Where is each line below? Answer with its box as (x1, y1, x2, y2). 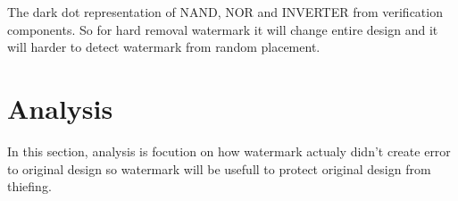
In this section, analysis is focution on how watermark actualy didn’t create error (7, 141, 451, 160)
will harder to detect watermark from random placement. (7, 38, 321, 56)
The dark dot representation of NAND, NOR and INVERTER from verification (7, 3, 443, 21)
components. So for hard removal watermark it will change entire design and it (7, 20, 438, 38)
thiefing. (7, 177, 52, 196)
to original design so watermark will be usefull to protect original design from (7, 159, 431, 178)
